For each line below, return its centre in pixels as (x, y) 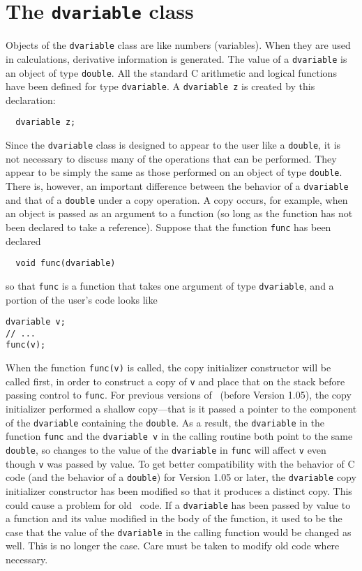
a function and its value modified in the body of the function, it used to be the (174, 518)
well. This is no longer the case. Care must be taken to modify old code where (173, 546)
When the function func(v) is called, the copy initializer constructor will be (168, 368)
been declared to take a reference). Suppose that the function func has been (168, 227)
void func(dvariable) (66, 264)
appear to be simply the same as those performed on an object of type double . (174, 172)
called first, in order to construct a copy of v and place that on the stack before (175, 381)
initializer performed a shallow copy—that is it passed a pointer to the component (181, 409)
